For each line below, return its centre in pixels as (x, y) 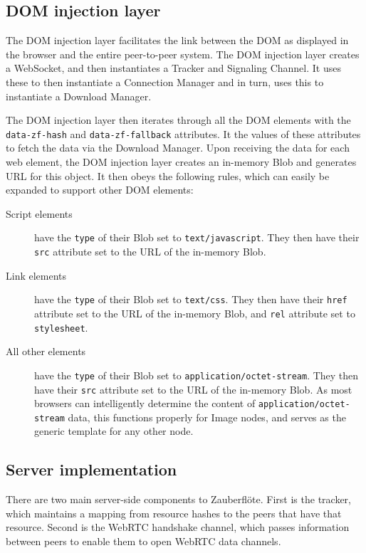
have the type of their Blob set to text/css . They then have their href (191, 299)
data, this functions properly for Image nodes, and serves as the (207, 417)
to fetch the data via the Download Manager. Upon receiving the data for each (178, 148)
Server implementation (91, 469)
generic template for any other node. (114, 431)
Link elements (36, 275)
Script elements (39, 213)
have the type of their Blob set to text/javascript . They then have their (197, 237)
